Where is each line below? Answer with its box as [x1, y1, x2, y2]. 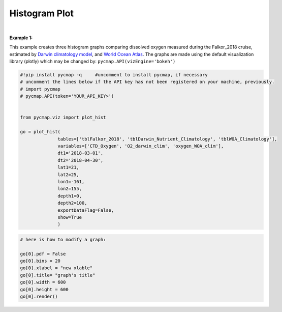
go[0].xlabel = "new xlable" [20, 265, 93, 271]
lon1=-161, [57, 179, 85, 184]
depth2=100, [57, 200, 87, 206]
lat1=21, [57, 164, 80, 171]
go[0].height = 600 [20, 287, 69, 292]
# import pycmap [20, 86, 61, 92]
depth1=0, [57, 193, 82, 198]
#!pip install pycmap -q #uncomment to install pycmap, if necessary [20, 72, 208, 78]
